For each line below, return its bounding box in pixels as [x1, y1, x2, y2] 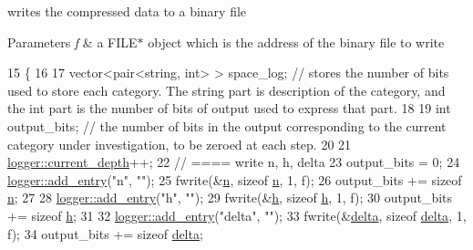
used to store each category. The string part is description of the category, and [7, 80, 446, 99]
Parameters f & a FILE [7, 32, 138, 51]
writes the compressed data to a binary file [7, 2, 247, 20]
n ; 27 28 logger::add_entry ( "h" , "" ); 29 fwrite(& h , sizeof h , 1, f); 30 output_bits [7, 188, 453, 207]
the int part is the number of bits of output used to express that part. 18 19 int [7, 99, 451, 118]
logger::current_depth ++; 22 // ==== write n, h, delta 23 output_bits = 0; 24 [7, 152, 460, 172]
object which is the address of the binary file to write [148, 32, 445, 51]
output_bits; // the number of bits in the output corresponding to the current [7, 116, 447, 135]
